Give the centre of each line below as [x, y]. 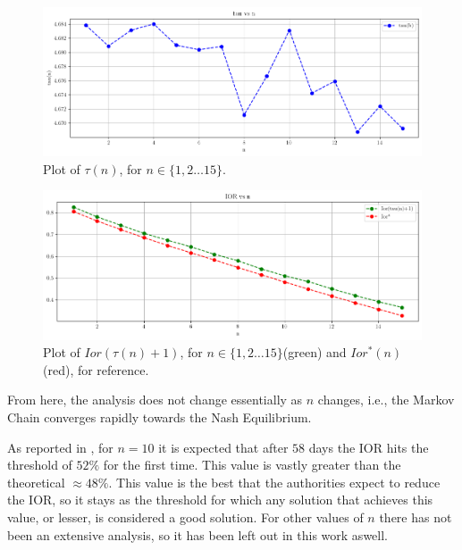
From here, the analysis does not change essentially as [155, 400]
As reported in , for [60, 447]
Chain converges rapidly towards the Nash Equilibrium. [160, 417]
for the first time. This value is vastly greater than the [252, 465]
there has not [416, 517]
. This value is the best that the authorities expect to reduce [274, 482]
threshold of [40, 465]
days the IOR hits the [369, 447]
